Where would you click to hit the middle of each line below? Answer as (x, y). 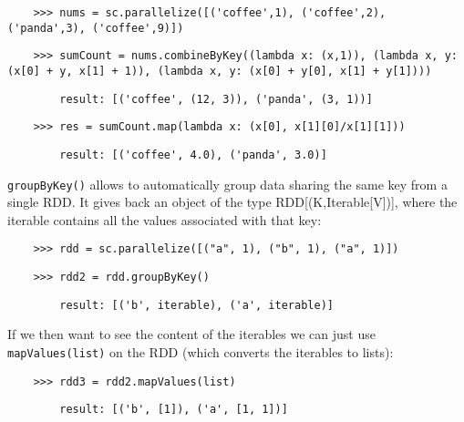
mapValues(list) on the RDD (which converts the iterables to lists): (201, 352)
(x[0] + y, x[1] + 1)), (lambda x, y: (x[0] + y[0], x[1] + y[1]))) (220, 71)
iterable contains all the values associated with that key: (165, 219)
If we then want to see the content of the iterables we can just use (191, 334)
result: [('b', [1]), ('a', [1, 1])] (174, 410)
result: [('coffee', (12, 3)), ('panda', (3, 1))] (216, 99)
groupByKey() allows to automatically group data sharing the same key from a (227, 184)
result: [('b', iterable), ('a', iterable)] (196, 305)
